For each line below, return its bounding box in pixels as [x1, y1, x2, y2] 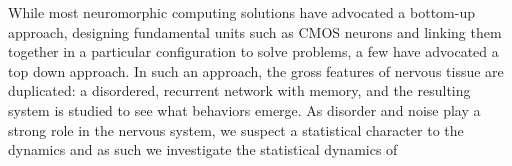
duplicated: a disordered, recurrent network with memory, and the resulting [8, 80, 471, 101]
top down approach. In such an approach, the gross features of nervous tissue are [8, 60, 504, 81]
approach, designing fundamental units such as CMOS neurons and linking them [8, 21, 502, 42]
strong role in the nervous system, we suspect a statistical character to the [8, 119, 464, 140]
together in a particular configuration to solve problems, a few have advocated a [8, 41, 499, 62]
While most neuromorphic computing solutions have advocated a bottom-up [8, 2, 475, 22]
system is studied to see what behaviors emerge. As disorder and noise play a [8, 99, 481, 120]
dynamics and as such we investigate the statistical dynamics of [8, 139, 398, 160]
